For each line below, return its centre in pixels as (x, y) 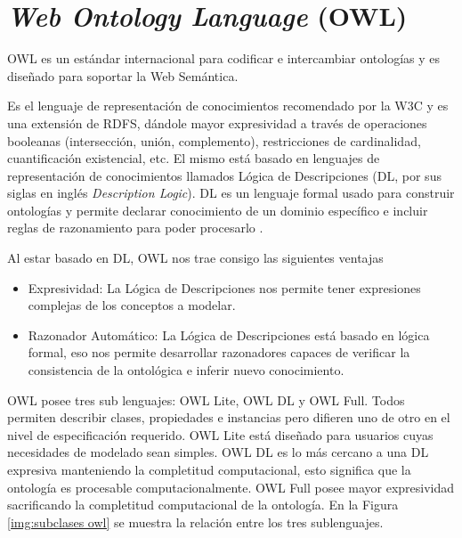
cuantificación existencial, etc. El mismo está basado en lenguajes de (194, 158)
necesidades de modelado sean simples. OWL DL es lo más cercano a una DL (218, 452)
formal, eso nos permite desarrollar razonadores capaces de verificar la (219, 352)
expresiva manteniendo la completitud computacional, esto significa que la (209, 469)
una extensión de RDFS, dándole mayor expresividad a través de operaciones (217, 122)
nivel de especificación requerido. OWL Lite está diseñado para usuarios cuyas (220, 434)
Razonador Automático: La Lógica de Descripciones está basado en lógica (229, 334)
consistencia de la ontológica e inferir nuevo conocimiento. (186, 370)
